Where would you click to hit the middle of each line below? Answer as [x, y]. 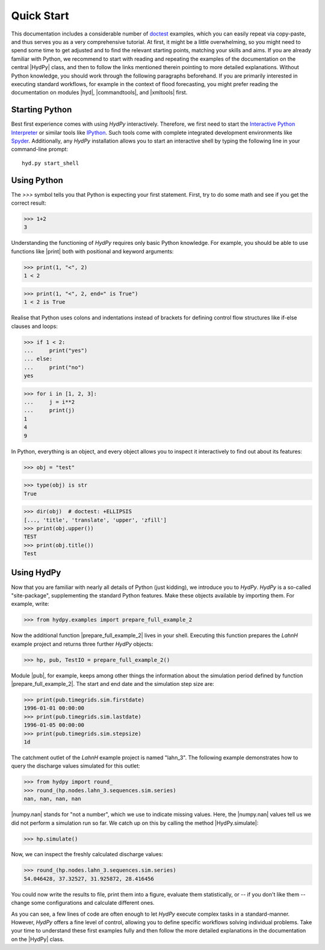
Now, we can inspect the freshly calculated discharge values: [87, 854]
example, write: [30, 604]
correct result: [29, 203]
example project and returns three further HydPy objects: [82, 644]
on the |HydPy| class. [38, 939]
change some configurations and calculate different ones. [83, 903]
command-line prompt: [40, 149]
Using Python [37, 180]
